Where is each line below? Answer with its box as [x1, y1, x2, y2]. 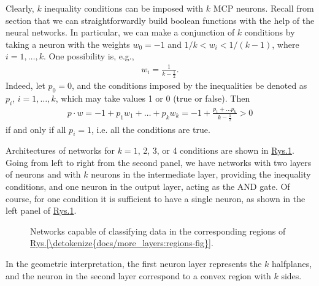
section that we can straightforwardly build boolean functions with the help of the [6, 13, 315, 26]
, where [272, 37, 299, 50]
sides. [281, 269, 302, 282]
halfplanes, [272, 257, 312, 270]
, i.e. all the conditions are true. [91, 122, 210, 135]
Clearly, [6, 2, 34, 14]
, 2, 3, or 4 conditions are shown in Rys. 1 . [137, 144, 294, 157]
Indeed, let [6, 79, 45, 92]
